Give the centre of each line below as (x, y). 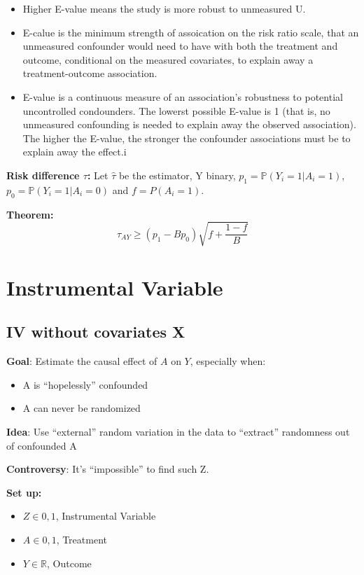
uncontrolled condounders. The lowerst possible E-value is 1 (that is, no (176, 110)
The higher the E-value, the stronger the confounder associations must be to (187, 138)
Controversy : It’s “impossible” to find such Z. (108, 469)
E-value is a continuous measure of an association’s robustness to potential (183, 96)
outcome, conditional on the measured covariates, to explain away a (168, 59)
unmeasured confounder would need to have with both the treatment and (180, 46)
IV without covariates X (96, 332)
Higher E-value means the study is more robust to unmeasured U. (164, 8)
